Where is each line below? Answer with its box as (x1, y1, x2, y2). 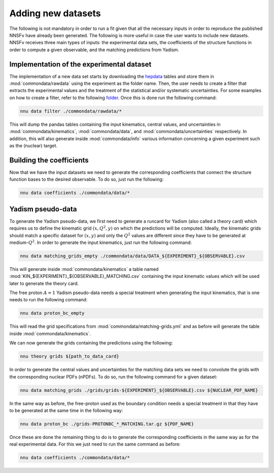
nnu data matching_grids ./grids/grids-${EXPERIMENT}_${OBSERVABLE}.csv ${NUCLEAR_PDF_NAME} (20, 387, 258, 393)
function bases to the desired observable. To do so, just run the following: (9, 176, 164, 182)
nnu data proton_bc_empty (20, 310, 85, 316)
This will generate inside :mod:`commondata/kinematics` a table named (9, 266, 159, 272)
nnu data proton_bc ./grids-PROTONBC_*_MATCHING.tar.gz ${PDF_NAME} (20, 421, 194, 427)
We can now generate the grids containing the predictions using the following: (9, 340, 173, 346)
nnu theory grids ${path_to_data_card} (20, 354, 119, 359)
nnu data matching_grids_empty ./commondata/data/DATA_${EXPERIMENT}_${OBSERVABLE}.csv (20, 253, 245, 259)
